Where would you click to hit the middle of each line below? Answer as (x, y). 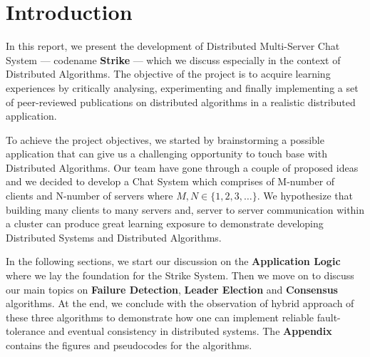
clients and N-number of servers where (89, 196)
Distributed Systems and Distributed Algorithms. (114, 237)
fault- (329, 317)
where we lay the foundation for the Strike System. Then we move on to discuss (180, 275)
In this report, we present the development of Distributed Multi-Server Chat (173, 46)
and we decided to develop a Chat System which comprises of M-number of (170, 181)
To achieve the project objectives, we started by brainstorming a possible (165, 139)
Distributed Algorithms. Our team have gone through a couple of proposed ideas (182, 167)
